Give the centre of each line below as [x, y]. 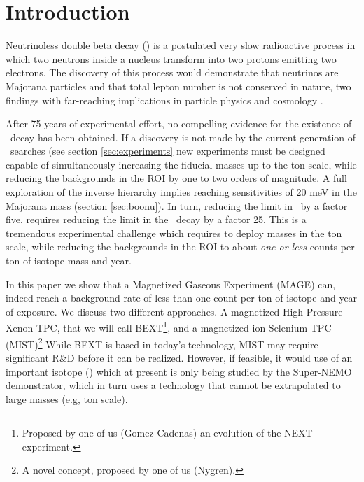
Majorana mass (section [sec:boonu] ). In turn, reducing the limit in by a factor [177, 205]
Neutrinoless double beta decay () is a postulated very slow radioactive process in [181, 45]
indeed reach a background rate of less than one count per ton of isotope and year [182, 298]
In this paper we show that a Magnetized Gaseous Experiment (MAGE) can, [171, 284]
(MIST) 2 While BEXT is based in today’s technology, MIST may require [162, 343]
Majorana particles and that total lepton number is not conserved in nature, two [178, 86]
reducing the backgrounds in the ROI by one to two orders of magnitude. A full [176, 178]
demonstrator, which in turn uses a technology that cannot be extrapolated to [173, 385]
